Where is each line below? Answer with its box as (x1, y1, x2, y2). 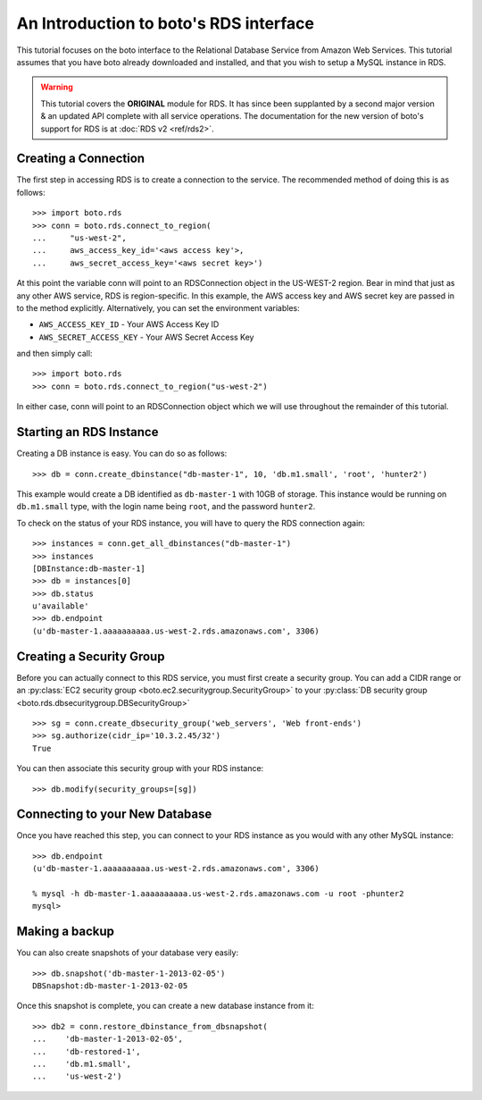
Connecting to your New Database (16, 807, 212, 822)
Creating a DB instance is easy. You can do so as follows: (16, 448, 228, 459)
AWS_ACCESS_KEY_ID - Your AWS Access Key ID (38, 319, 220, 330)
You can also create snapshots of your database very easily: (16, 947, 239, 958)
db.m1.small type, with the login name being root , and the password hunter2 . (16, 501, 316, 512)
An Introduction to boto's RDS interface (16, 13, 315, 33)
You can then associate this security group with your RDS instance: (16, 763, 264, 774)
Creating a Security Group (16, 649, 165, 664)
